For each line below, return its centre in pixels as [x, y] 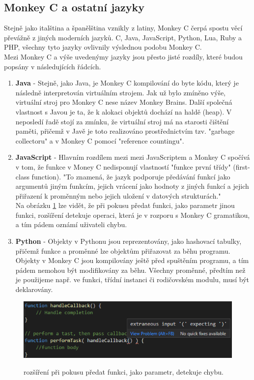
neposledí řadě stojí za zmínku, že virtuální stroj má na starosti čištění [122, 121]
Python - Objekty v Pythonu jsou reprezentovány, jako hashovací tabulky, [128, 241]
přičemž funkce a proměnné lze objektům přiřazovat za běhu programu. [123, 250]
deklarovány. [34, 289]
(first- [241, 166]
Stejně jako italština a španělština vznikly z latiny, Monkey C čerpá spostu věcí [123, 28]
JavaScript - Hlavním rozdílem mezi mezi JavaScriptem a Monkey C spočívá [133, 157]
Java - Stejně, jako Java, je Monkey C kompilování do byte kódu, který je [127, 83]
